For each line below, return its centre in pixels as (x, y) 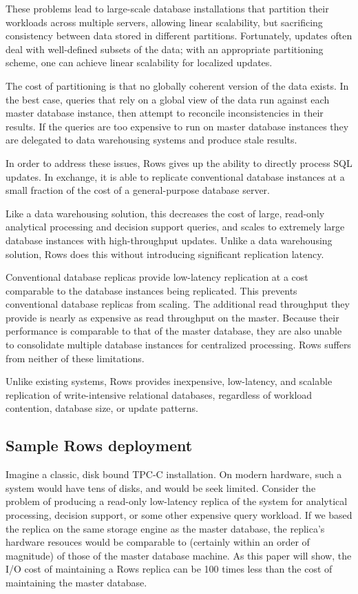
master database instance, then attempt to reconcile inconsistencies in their (165, 113)
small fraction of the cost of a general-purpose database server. (138, 190)
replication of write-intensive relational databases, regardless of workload (159, 394)
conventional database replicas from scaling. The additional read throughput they (178, 304)
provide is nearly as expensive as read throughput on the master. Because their (172, 317)
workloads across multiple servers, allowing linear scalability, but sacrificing (164, 22)
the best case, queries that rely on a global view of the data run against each (168, 99)
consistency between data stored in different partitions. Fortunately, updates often (179, 36)
